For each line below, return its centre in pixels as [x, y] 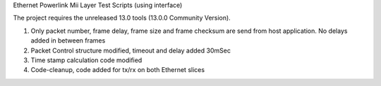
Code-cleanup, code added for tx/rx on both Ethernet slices [117, 70]
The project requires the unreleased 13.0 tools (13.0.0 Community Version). [122, 18]
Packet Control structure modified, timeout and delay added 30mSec [131, 50]
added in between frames [68, 41]
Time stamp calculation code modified [86, 60]
